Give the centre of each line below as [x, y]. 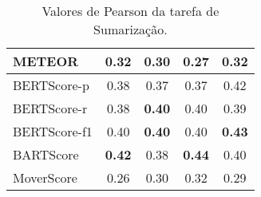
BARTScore [46, 154]
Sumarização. [130, 29]
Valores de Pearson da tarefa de [130, 11]
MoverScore [45, 177]
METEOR [46, 61]
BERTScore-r [50, 108]
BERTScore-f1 [53, 131]
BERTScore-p [51, 85]
